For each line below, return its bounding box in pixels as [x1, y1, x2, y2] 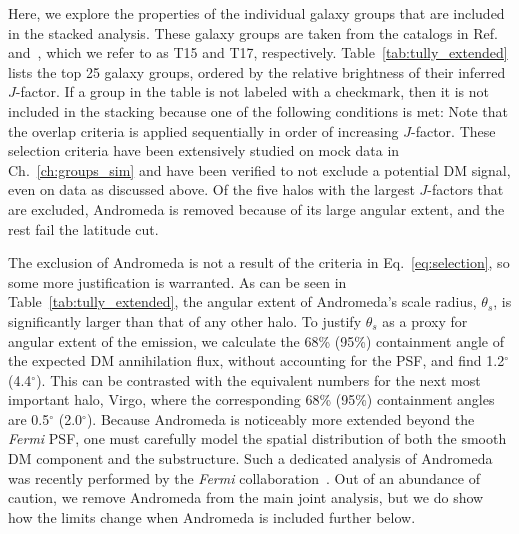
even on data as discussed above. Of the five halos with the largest [8, 179, 415, 200]
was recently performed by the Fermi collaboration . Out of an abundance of [8, 467, 480, 488]
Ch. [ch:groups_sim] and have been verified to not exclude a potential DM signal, [8, 159, 511, 180]
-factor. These [411, 120, 496, 141]
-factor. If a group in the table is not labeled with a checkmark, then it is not [15, 81, 489, 102]
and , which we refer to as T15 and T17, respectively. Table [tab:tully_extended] [8, 42, 508, 63]
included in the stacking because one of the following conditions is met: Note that [8, 100, 509, 121]
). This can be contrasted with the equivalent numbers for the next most [36, 369, 481, 390]
